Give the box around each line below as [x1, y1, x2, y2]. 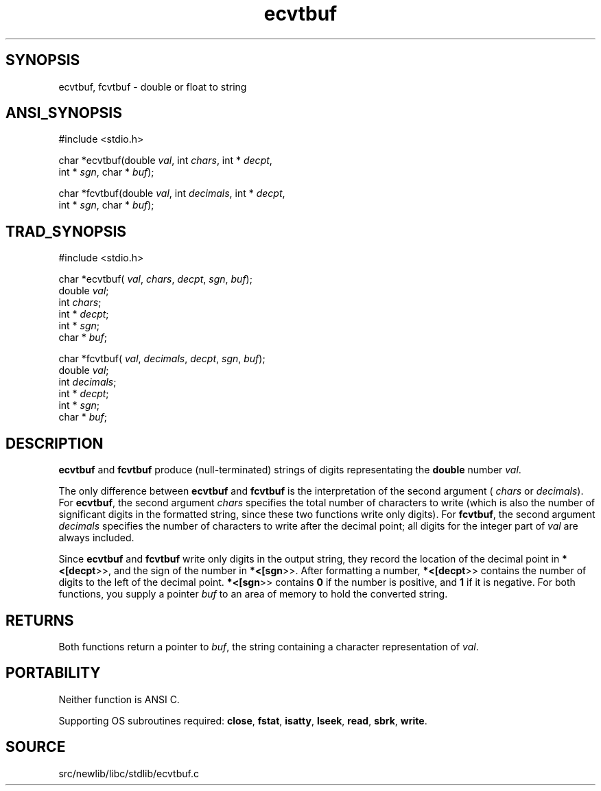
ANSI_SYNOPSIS [5, 104, 122, 122]
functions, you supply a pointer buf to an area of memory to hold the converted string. [58, 588, 448, 600]
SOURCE [5, 738, 66, 756]
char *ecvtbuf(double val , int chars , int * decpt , [58, 154, 272, 167]
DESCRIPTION [5, 434, 104, 452]
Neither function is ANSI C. [58, 693, 180, 705]
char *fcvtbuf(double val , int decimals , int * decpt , [58, 187, 285, 200]
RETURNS [5, 611, 74, 629]
